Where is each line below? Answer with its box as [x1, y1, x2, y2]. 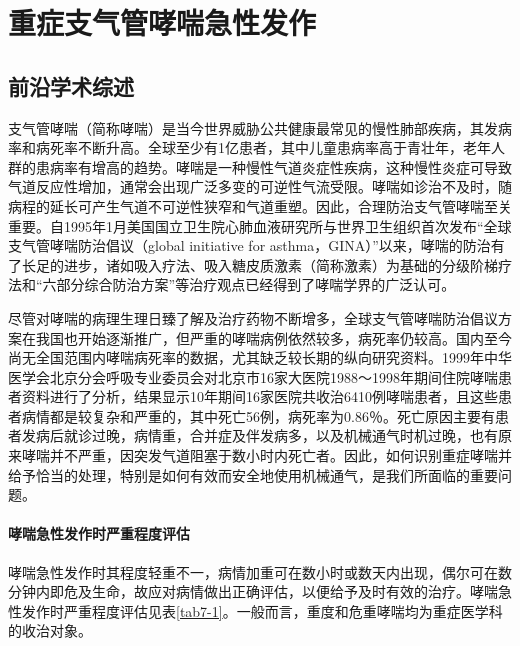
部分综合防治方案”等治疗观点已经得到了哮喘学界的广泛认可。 [56, 274, 456, 295]
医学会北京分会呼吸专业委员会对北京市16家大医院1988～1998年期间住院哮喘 [8, 366, 498, 387]
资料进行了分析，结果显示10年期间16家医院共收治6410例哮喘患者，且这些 [21, 386, 498, 407]
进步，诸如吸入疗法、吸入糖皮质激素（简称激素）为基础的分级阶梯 [63, 254, 498, 275]
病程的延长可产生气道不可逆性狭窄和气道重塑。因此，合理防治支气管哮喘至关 [8, 195, 512, 216]
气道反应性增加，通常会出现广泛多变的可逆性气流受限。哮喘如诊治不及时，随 [8, 176, 512, 197]
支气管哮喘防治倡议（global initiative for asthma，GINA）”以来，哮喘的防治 [8, 235, 491, 256]
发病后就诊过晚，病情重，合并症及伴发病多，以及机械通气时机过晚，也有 [21, 425, 498, 446]
